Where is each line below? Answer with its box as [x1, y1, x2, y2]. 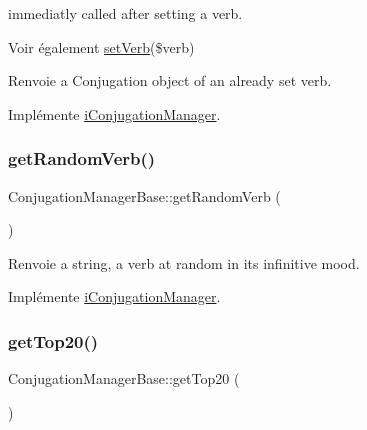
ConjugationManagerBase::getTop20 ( [8, 368, 240, 389]
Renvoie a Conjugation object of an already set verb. [8, 70, 332, 91]
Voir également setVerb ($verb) [8, 36, 195, 57]
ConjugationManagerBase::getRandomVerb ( [8, 185, 281, 206]
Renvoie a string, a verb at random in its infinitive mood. [8, 252, 360, 273]
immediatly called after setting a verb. [8, 3, 243, 23]
